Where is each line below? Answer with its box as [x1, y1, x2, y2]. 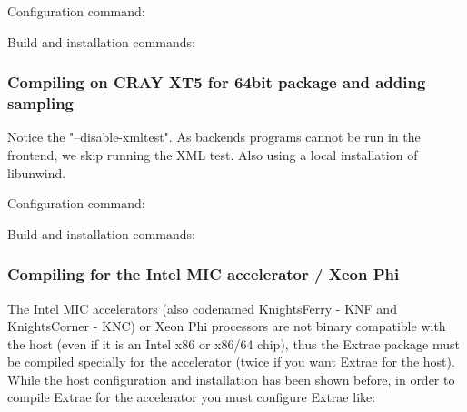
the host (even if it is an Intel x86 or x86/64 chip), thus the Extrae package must [7, 334, 460, 353]
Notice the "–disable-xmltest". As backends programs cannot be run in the [7, 127, 421, 146]
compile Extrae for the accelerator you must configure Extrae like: [7, 387, 376, 407]
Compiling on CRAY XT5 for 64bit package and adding [7, 71, 426, 94]
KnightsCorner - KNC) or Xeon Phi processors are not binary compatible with [7, 317, 446, 336]
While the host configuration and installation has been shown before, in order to [7, 369, 455, 388]
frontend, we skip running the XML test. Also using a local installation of [7, 145, 418, 164]
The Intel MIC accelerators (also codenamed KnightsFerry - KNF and [7, 298, 397, 317]
